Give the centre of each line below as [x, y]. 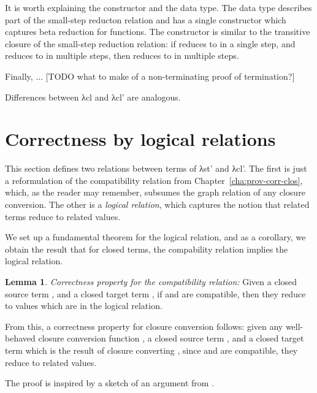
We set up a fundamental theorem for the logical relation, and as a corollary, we [155, 237]
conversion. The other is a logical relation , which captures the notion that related [157, 204]
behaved [20, 338]
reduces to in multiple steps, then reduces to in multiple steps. [122, 55]
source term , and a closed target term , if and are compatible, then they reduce [155, 293]
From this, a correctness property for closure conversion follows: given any [144, 326]
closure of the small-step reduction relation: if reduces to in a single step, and [150, 43]
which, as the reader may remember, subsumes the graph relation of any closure [155, 192]
